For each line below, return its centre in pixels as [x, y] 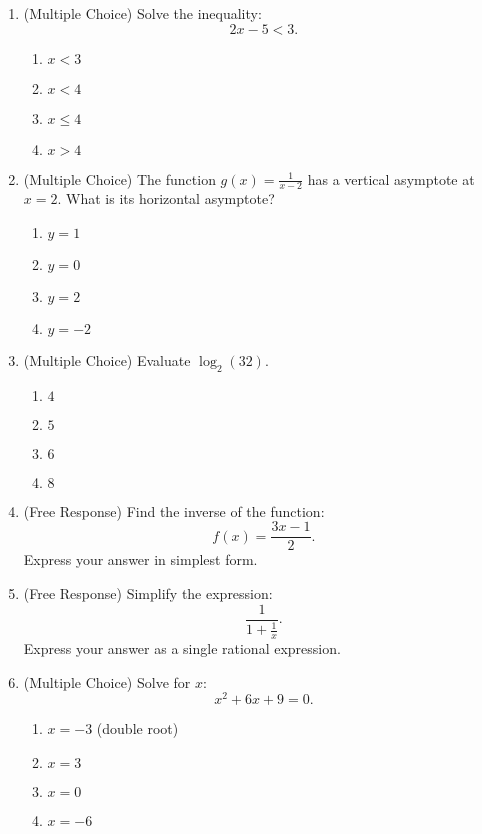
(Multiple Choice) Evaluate [107, 360]
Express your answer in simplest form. [140, 559]
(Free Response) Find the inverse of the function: [174, 510]
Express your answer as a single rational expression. [182, 647]
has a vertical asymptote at [391, 178]
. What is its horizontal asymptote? [166, 198]
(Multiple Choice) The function [119, 178]
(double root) [137, 728]
